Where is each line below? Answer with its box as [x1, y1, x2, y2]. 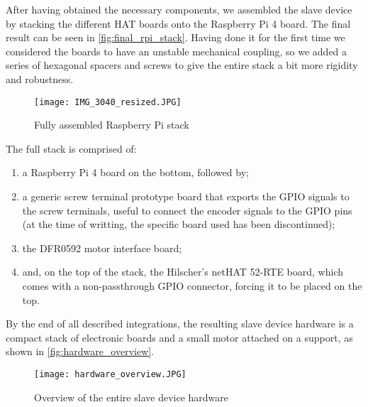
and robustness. [6, 71, 74, 86]
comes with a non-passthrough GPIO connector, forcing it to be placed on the [22, 278, 362, 293]
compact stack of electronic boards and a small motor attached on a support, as [6, 330, 353, 344]
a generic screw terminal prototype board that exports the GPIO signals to [22, 189, 350, 203]
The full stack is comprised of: [6, 141, 137, 156]
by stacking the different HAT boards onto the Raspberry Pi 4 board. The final [6, 16, 351, 31]
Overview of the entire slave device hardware [34, 389, 228, 404]
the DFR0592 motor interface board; [22, 240, 182, 255]
